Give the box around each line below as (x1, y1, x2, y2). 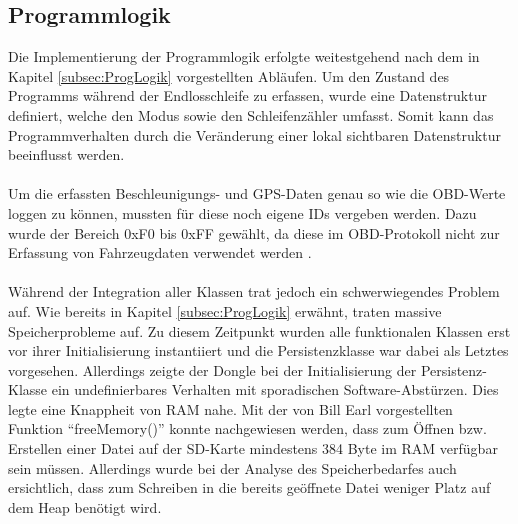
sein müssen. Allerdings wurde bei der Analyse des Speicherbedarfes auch (8, 457, 457, 478)
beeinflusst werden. (8, 144, 125, 165)
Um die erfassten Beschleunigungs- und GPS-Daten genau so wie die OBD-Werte (8, 183, 506, 204)
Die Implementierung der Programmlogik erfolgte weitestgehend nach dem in (8, 46, 480, 67)
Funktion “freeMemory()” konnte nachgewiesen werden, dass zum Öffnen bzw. (8, 418, 487, 439)
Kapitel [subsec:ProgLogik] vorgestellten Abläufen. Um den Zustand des (8, 65, 450, 86)
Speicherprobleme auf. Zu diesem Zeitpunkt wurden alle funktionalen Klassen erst (8, 320, 511, 341)
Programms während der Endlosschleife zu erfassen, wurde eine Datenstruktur (8, 85, 487, 106)
